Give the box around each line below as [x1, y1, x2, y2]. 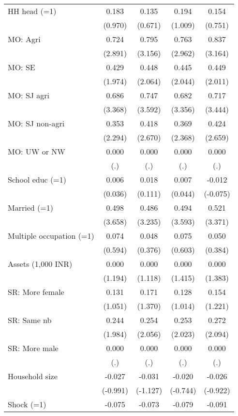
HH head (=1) [8, 5, 57, 16]
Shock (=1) [8, 399, 46, 410]
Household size [8, 370, 58, 382]
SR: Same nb [8, 314, 52, 325]
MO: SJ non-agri [8, 118, 65, 129]
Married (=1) [8, 202, 53, 213]
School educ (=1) [8, 174, 66, 185]
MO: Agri [8, 33, 41, 45]
